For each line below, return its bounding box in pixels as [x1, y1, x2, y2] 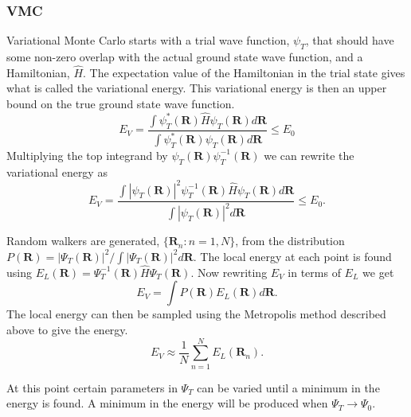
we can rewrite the [264, 146, 354, 163]
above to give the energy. [6, 322, 128, 338]
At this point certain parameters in [6, 379, 178, 396]
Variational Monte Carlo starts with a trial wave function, [6, 32, 290, 49]
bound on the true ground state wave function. [6, 95, 235, 112]
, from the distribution [235, 232, 345, 249]
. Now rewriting [190, 263, 268, 280]
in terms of [288, 263, 341, 280]
